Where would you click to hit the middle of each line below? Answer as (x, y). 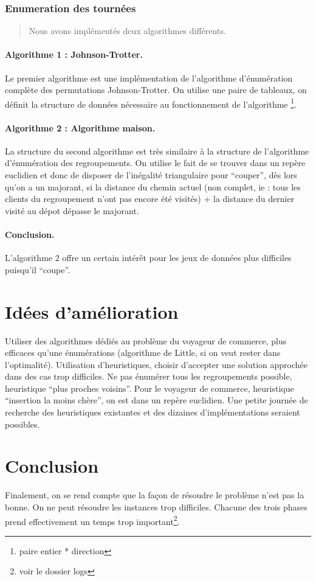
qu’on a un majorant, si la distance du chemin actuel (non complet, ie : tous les (153, 186)
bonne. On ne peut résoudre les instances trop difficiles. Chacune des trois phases (156, 506)
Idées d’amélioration (92, 311)
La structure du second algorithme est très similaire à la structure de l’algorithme (157, 151)
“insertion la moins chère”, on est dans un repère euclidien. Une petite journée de (156, 400)
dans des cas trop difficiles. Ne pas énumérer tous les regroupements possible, (149, 376)
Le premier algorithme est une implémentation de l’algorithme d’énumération (149, 78)
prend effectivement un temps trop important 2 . (92, 520)
